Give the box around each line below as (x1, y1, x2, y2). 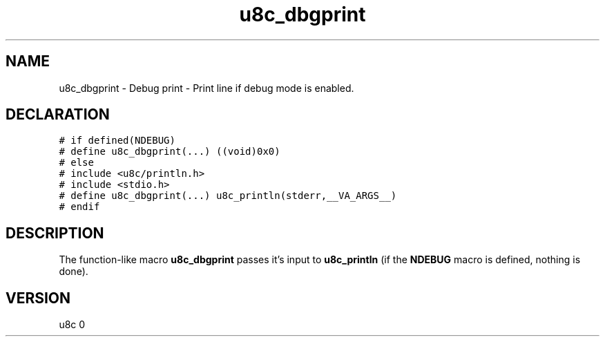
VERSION (6, 289, 71, 307)
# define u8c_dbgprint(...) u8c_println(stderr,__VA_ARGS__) (59, 190, 397, 202)
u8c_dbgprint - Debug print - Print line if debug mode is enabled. (59, 82, 354, 94)
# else (59, 157, 94, 169)
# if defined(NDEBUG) (59, 135, 175, 146)
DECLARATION (6, 106, 110, 124)
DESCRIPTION (6, 224, 104, 242)
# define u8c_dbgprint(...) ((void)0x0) (59, 146, 280, 158)
